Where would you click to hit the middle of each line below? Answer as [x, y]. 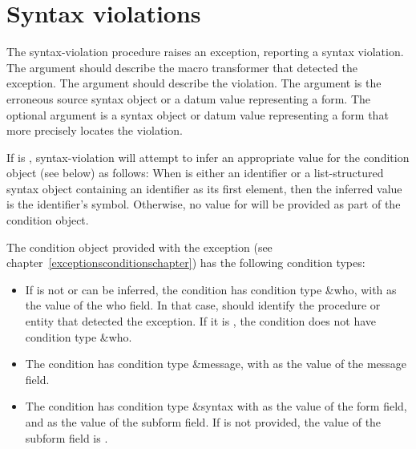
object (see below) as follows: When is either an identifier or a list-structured [195, 173]
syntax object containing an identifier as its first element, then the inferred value [204, 188]
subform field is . [67, 437]
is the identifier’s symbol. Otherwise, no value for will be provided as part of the [204, 204]
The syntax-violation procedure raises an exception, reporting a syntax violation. [205, 52]
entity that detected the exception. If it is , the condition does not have [201, 321]
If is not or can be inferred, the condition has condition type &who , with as [211, 289]
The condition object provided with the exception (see [139, 247]
